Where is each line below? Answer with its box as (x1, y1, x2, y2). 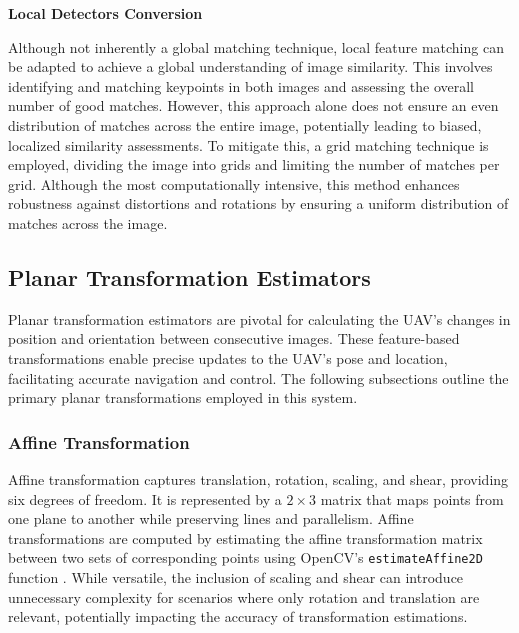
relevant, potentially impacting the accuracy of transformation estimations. (8, 606, 468, 627)
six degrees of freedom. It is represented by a (8, 488, 282, 509)
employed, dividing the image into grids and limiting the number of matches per (8, 154, 500, 175)
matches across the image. (8, 212, 168, 233)
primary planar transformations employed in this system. (8, 387, 358, 408)
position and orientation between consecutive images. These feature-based (8, 328, 460, 349)
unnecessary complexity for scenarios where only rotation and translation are (8, 586, 480, 607)
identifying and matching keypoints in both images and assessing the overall (8, 75, 475, 96)
